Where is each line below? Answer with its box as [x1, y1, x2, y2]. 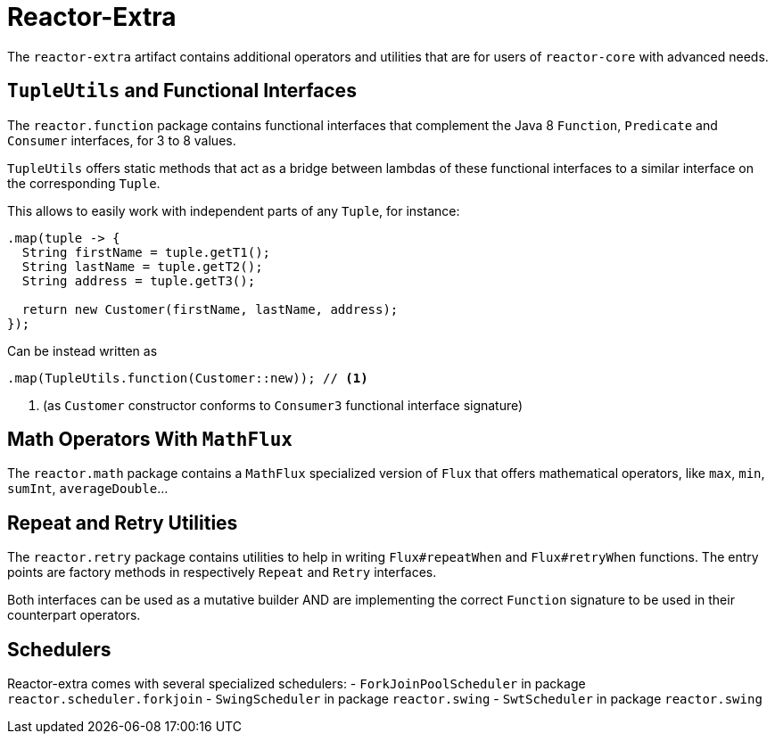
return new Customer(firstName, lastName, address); [21, 301, 399, 317]
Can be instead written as [7, 342, 158, 358]
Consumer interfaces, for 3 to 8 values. [7, 132, 236, 148]
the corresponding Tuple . [7, 175, 161, 191]
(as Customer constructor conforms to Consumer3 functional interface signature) [43, 397, 524, 413]
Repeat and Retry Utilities [7, 511, 238, 534]
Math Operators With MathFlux [7, 428, 293, 451]
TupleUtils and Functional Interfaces [7, 79, 357, 103]
